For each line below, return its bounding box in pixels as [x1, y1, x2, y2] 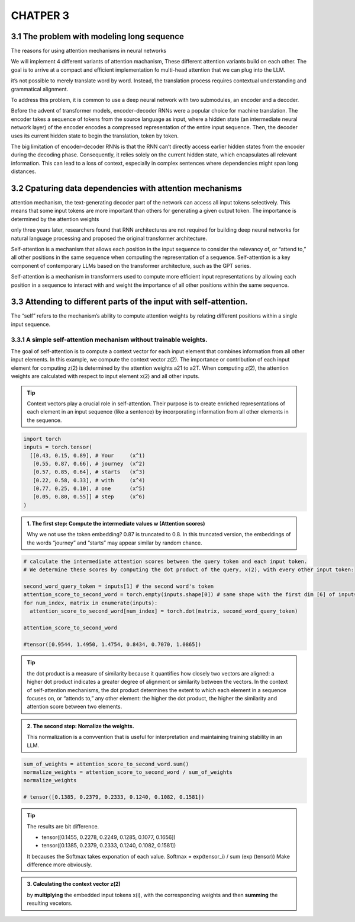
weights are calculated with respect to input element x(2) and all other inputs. [11, 373, 200, 380]
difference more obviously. [27, 861, 92, 868]
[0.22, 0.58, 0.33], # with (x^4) [33, 477, 146, 484]
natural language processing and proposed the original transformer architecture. [11, 235, 207, 242]
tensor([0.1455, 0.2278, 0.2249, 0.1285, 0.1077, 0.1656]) [41, 833, 176, 841]
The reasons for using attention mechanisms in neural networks [11, 47, 167, 55]
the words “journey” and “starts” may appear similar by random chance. [27, 539, 202, 546]
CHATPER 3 [11, 9, 69, 22]
